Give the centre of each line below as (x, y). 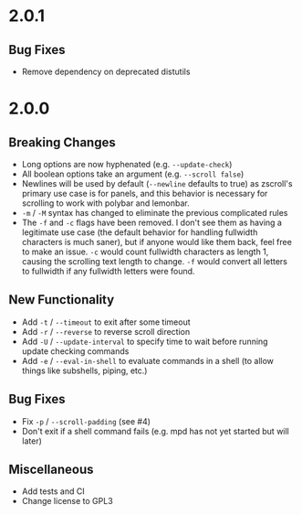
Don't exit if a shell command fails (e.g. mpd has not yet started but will (155, 431)
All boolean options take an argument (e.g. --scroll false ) (133, 174)
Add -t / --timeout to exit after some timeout (106, 322)
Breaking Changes (62, 142)
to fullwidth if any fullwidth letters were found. (108, 271)
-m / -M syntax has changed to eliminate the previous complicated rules (155, 213)
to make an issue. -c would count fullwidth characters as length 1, (145, 252)
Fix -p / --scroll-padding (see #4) (86, 421)
